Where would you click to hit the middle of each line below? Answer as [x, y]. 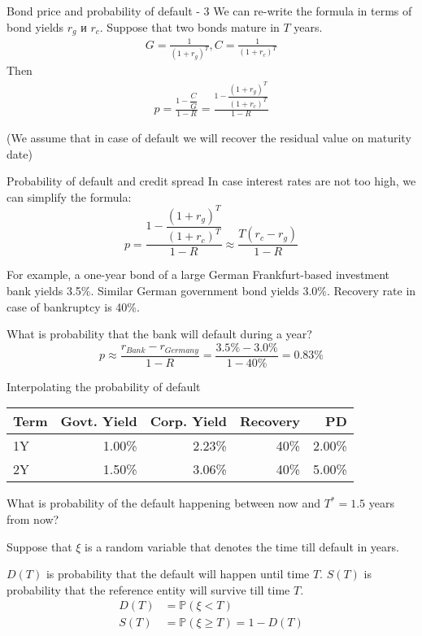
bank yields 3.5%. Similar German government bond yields [153, 290]
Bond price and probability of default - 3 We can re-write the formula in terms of [209, 11]
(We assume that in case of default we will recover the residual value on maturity [209, 138]
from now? [33, 518]
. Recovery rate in [371, 290]
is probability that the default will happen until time [178, 574]
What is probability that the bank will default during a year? [159, 334]
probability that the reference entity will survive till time [148, 589]
